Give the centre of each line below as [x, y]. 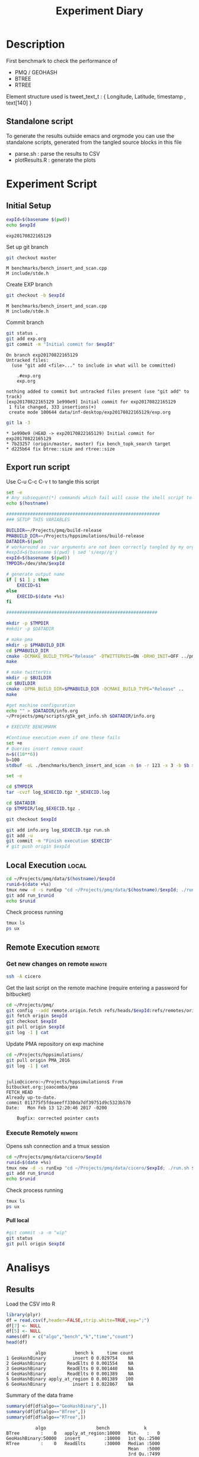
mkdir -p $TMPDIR [28, 623]
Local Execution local [46, 865]
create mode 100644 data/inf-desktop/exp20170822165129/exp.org [89, 412]
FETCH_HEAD [20, 1092]
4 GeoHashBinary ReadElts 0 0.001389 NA [70, 1374]
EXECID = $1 [29, 585]
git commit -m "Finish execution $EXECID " [59, 841]
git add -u [20, 835]
